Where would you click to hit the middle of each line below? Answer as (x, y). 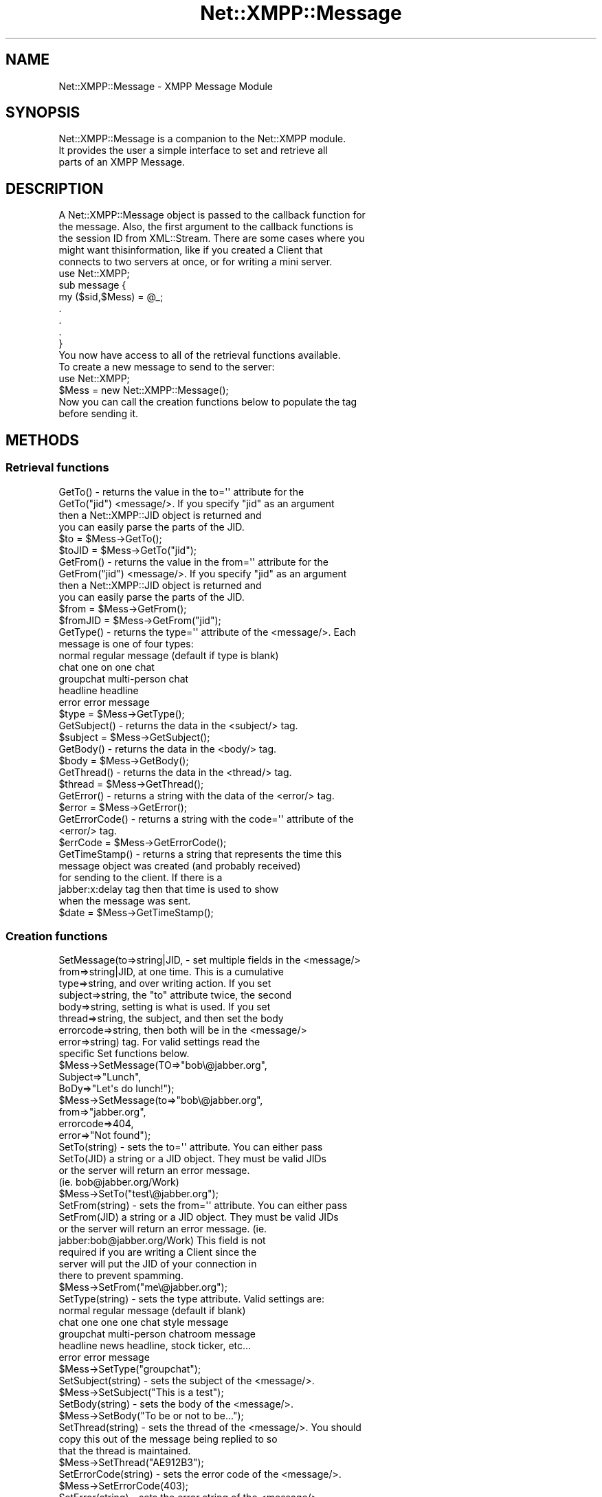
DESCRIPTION (55, 188)
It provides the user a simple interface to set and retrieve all (193, 151)
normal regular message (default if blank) (152, 1311)
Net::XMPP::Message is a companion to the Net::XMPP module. (202, 139)
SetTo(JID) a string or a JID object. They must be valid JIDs (192, 1159)
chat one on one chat (107, 667)
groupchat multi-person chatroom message (157, 1334)
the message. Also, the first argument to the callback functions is (206, 227)
